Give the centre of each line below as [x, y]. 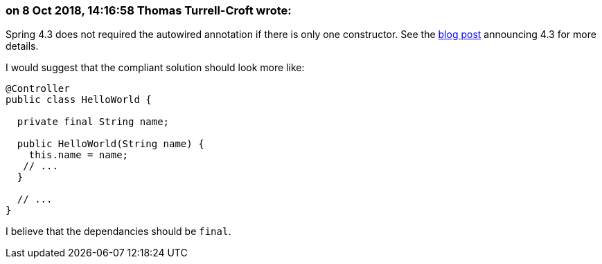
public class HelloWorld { [79, 100]
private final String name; [93, 122]
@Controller [38, 89]
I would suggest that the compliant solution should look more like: [155, 68]
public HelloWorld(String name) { [110, 144]
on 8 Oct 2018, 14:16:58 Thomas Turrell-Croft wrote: [149, 10]
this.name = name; [79, 155]
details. [22, 46]
